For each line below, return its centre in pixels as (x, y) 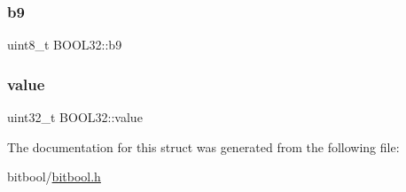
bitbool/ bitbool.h (54, 177)
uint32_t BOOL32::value (75, 117)
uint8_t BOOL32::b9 (65, 45)
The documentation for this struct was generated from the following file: (203, 146)
